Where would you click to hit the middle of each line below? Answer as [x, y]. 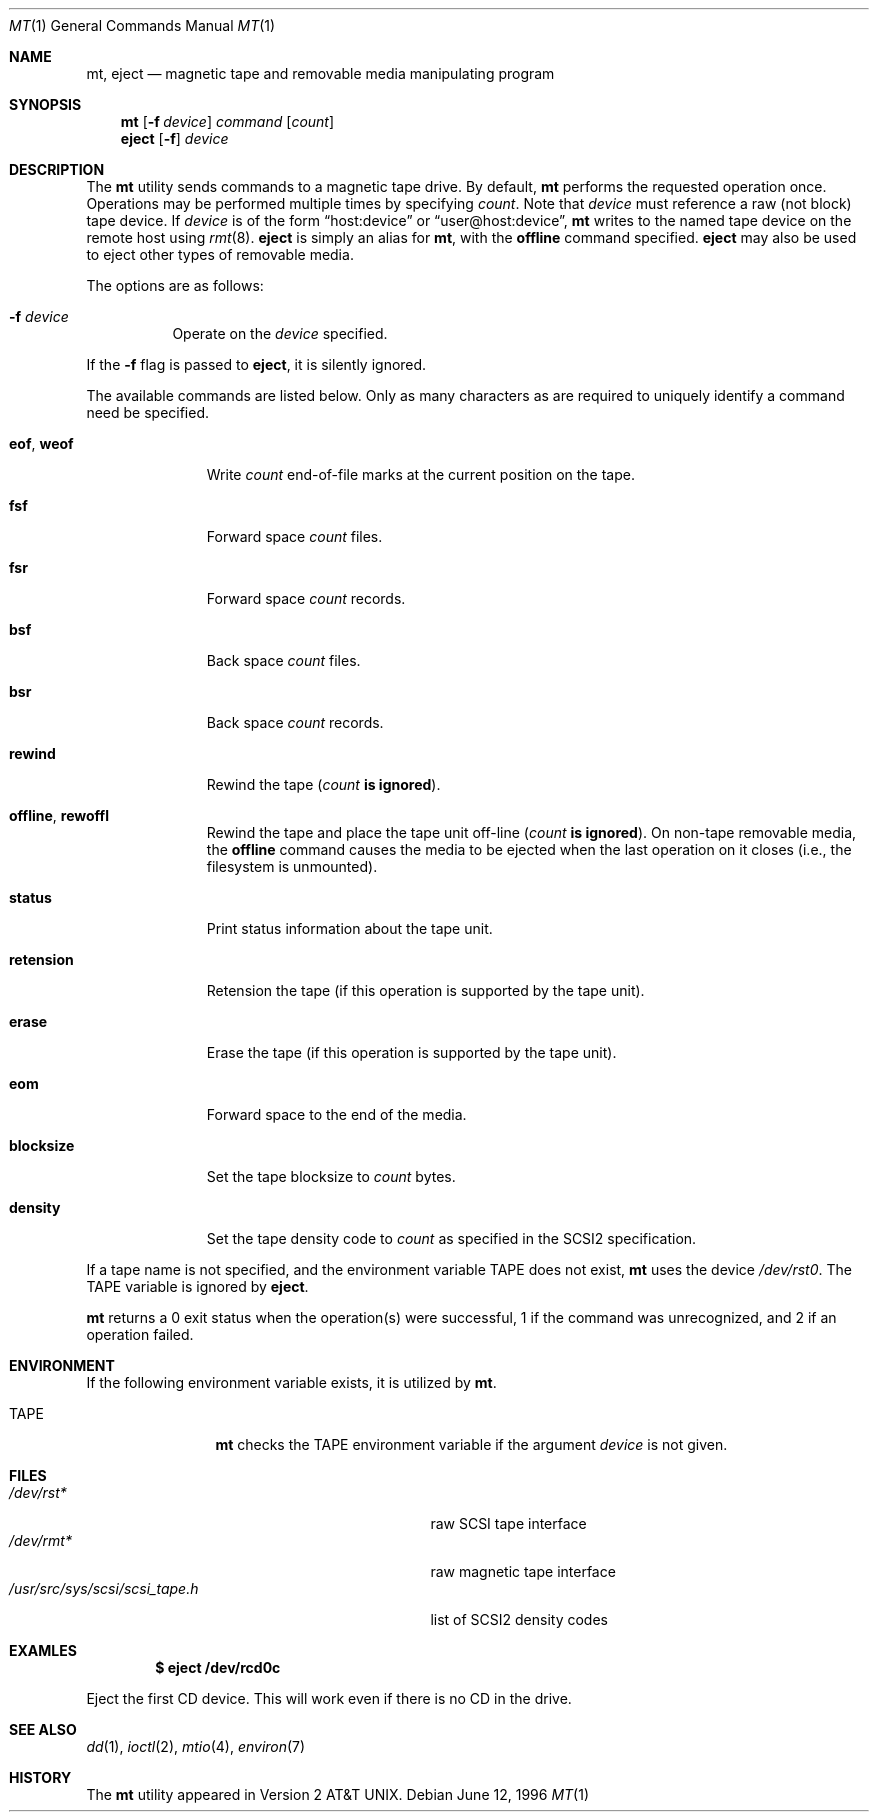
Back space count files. [283, 660]
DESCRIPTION [57, 169]
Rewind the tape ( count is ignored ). [323, 784]
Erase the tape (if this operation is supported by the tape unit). [411, 1052]
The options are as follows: [175, 285]
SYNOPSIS [45, 104]
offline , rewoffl [59, 815]
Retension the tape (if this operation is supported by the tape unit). [425, 990]
